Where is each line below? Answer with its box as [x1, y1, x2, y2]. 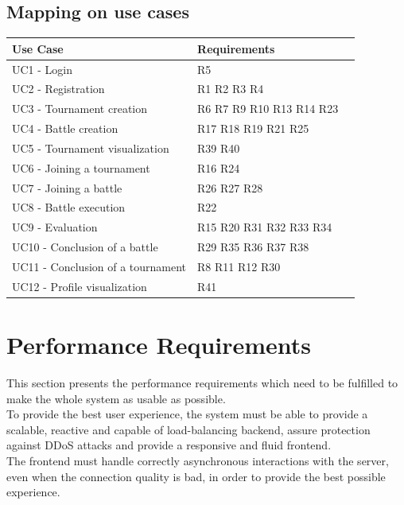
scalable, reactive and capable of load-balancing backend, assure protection [6, 421, 371, 437]
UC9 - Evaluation [12, 219, 98, 235]
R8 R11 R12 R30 [197, 258, 281, 274]
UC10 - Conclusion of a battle [12, 239, 158, 255]
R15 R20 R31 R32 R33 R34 [197, 219, 332, 235]
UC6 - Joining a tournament [12, 159, 150, 176]
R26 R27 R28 [197, 179, 263, 196]
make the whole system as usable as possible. [6, 390, 226, 406]
